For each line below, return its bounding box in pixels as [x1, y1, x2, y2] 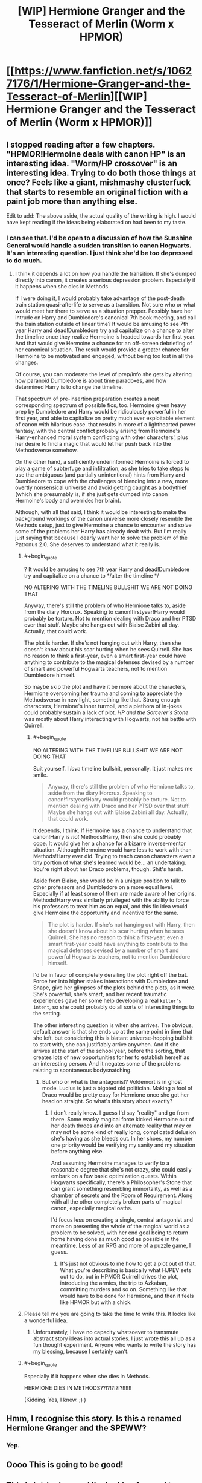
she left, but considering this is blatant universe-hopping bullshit [33, 1034, 193, 1041]
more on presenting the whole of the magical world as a [51, 1222, 190, 1230]
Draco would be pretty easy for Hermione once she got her [42, 1090, 189, 1098]
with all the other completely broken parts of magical [51, 1198, 183, 1205]
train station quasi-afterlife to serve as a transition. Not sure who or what [14, 301, 196, 308]
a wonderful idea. [24, 1317, 68, 1324]
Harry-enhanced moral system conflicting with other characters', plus [14, 434, 188, 441]
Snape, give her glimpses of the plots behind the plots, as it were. [33, 984, 196, 991]
